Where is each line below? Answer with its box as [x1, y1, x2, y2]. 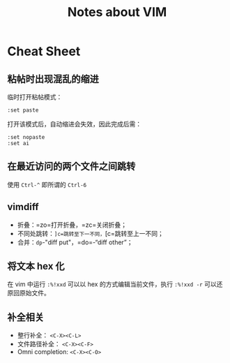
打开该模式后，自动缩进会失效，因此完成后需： [7, 120, 141, 128]
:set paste [7, 107, 39, 114]
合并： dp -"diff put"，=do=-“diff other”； [17, 238, 134, 246]
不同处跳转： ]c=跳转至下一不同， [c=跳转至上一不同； [17, 229, 164, 237]
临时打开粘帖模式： [7, 93, 63, 101]
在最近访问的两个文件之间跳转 [7, 161, 136, 172]
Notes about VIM [67, 4, 167, 20]
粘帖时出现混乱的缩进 [7, 73, 99, 84]
